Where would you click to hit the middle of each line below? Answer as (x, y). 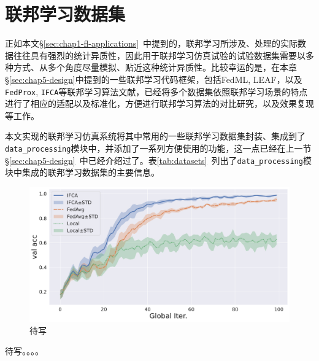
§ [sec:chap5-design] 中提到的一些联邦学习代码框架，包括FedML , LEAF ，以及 (154, 79)
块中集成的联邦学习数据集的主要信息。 (82, 172)
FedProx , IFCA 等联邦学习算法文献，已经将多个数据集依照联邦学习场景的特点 (156, 91)
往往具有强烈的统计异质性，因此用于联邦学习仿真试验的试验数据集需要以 (159, 55)
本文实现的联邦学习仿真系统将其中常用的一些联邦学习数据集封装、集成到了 (155, 136)
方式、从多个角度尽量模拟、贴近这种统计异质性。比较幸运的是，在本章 (155, 67)
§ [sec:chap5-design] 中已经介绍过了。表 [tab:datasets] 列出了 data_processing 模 (158, 160)
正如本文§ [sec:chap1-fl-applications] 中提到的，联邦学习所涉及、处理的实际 (152, 43)
